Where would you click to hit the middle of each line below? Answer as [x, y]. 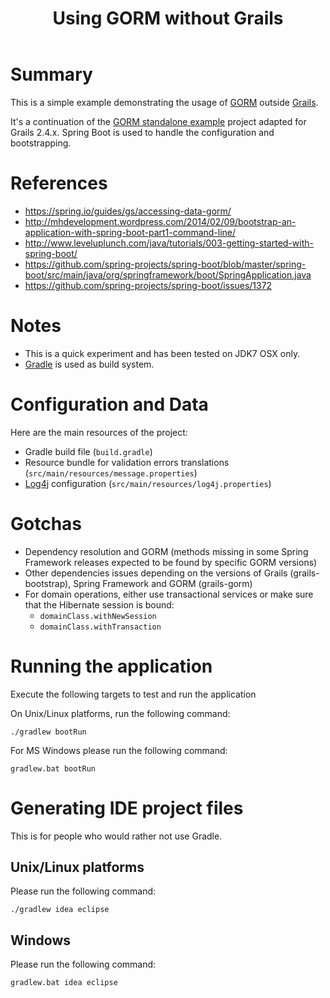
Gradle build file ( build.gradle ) [88, 451]
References [59, 183]
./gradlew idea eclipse [60, 910]
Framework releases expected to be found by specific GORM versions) [171, 562]
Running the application [111, 666]
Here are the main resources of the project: [99, 432]
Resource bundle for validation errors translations [127, 462]
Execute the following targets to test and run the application [133, 694]
